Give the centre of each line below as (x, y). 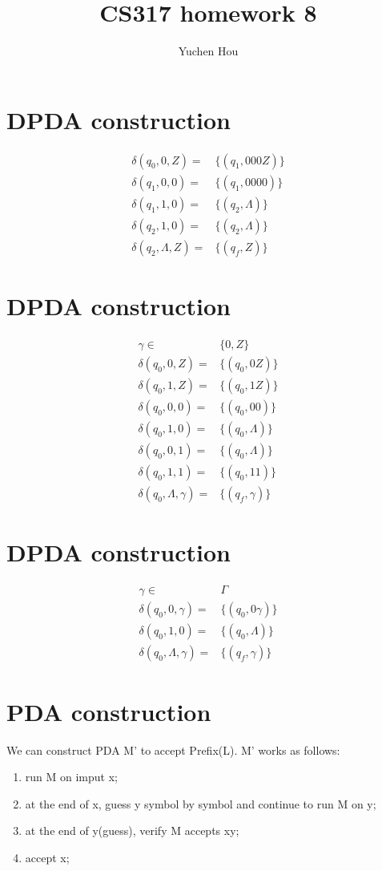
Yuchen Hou (208, 51)
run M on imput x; (71, 777)
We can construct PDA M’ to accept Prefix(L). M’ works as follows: (173, 749)
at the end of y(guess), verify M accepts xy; (132, 830)
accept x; (47, 857)
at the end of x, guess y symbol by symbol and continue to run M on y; (201, 803)
